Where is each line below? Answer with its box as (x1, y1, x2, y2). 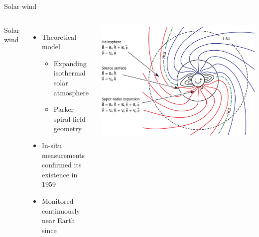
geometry (53, 123, 82, 134)
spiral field (53, 113, 86, 124)
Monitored (41, 195, 74, 206)
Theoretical (41, 31, 77, 42)
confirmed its (41, 159, 82, 170)
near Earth (41, 215, 75, 226)
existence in (41, 169, 78, 179)
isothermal (53, 68, 86, 78)
